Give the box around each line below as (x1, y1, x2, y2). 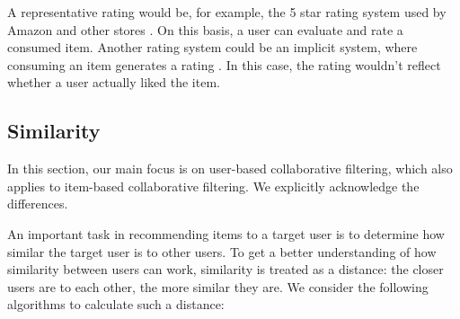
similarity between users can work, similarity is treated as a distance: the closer (7, 260, 444, 279)
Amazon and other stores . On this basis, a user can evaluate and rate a (7, 20, 403, 39)
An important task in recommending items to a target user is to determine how (7, 224, 445, 243)
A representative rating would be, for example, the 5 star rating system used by (7, 3, 447, 21)
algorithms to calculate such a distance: (7, 295, 225, 314)
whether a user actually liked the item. (7, 73, 220, 92)
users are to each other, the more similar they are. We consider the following (7, 277, 429, 296)
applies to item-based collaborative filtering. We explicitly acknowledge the (7, 176, 420, 195)
